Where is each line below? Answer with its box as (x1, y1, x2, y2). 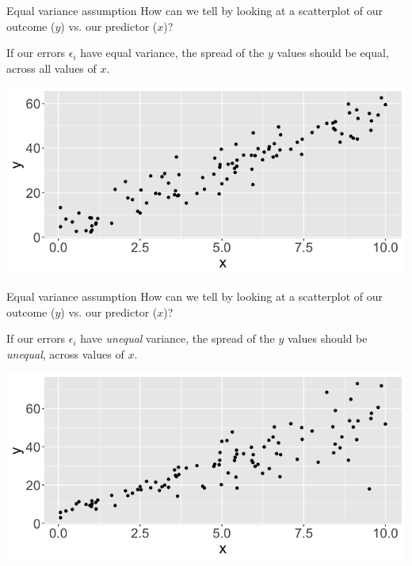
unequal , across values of (6, 345, 124, 362)
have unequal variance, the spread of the (80, 330, 275, 347)
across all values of (6, 59, 97, 76)
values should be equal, (277, 44, 389, 61)
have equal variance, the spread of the (80, 44, 265, 61)
